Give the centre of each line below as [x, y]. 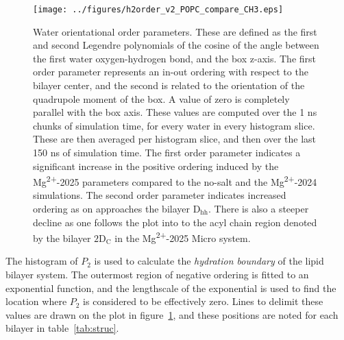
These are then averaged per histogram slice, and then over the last [175, 139]
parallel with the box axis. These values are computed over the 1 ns [175, 112]
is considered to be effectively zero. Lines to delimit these [203, 301]
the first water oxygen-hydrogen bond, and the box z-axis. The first [175, 58]
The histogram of [42, 261]
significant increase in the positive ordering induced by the [156, 166]
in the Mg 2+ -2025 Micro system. [183, 237]
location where [36, 301]
